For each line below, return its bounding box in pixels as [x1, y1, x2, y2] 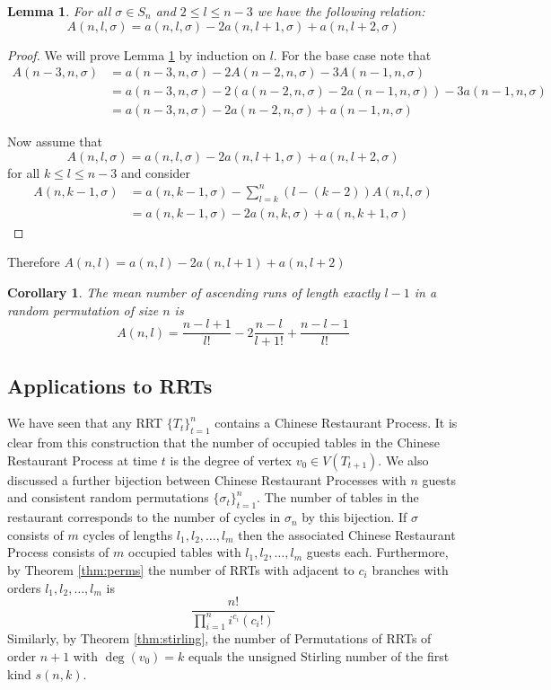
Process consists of [7, 543, 109, 562]
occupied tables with [128, 543, 241, 562]
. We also [378, 450, 429, 469]
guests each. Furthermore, [306, 543, 449, 562]
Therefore [7, 252, 60, 271]
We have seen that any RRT [7, 413, 163, 432]
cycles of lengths [83, 525, 173, 544]
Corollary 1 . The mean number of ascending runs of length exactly [7, 283, 380, 302]
